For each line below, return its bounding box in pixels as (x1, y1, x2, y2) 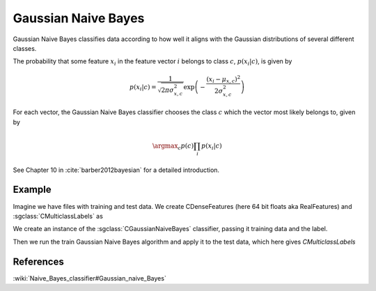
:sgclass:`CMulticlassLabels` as (13, 212, 104, 220)
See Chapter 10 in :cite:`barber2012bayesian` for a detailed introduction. (13, 166, 219, 174)
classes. (13, 44, 37, 52)
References (13, 255, 64, 267)
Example (13, 184, 52, 196)
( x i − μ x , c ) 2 (206, 74, 241, 84)
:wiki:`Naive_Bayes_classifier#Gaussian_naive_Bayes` (13, 274, 166, 282)
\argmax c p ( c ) (152, 141, 194, 151)
